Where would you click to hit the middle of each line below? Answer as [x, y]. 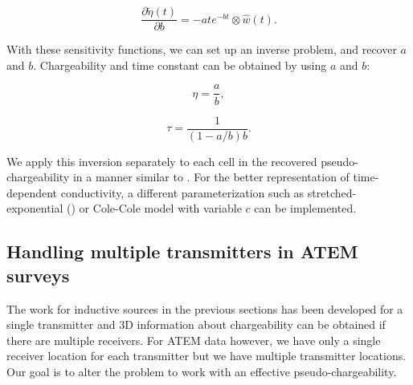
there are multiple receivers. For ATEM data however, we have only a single [194, 340]
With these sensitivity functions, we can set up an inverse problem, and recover [202, 49]
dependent [32, 192]
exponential [35, 208]
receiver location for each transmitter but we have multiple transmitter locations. [206, 356]
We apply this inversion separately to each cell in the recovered [162, 161]
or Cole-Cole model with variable [160, 208]
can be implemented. [305, 208]
